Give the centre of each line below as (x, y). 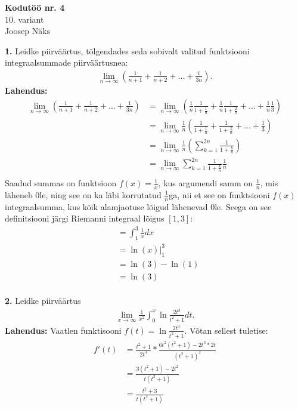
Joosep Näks (28, 31)
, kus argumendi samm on (206, 183)
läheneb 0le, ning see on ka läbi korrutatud (83, 194)
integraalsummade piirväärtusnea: (66, 62)
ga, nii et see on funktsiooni (219, 194)
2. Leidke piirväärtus (43, 301)
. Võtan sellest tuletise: (226, 330)
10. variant (24, 19)
